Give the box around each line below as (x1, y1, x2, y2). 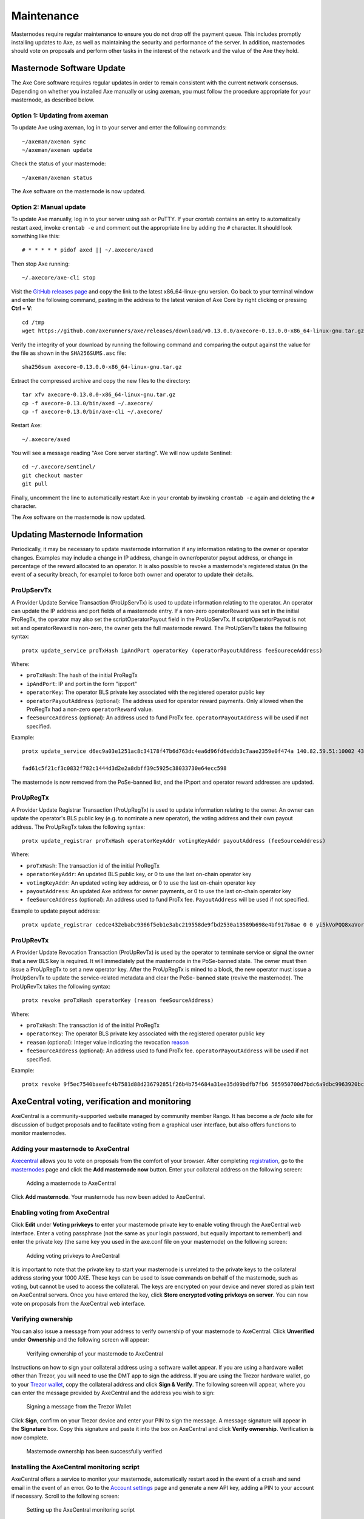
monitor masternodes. (11, 1130, 67, 1136)
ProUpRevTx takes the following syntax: (11, 982, 110, 990)
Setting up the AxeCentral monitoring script (26, 1506, 135, 1514)
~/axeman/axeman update (22, 146, 93, 153)
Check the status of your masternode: (11, 160, 106, 167)
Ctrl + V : (11, 304, 33, 312)
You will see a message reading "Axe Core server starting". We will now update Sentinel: (11, 450, 232, 457)
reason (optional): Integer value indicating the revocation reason (26, 1038, 189, 1046)
